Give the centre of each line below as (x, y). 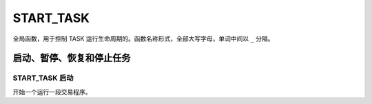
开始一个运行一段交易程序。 (52, 92)
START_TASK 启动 (43, 78)
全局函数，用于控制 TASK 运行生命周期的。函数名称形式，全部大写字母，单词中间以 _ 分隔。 (144, 39)
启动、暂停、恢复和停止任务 (72, 58)
